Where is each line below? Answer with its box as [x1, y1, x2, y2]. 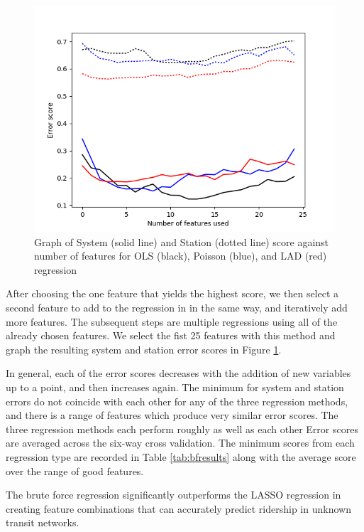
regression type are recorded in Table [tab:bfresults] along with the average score [6, 449, 356, 464]
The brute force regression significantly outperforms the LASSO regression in [6, 487, 341, 502]
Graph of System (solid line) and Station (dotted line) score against [34, 234, 329, 249]
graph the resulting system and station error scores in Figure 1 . [6, 341, 282, 356]
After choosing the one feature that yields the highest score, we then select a [6, 286, 339, 301]
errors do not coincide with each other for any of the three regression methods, [6, 393, 348, 408]
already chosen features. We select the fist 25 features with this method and [6, 328, 336, 343]
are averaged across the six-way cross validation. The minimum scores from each [6, 435, 355, 450]
